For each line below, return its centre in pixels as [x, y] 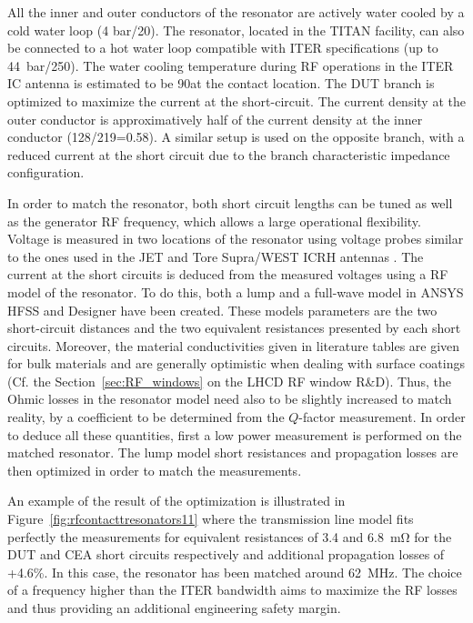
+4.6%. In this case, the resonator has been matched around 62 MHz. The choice [235, 572]
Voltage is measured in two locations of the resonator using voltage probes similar [236, 239]
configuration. [46, 172]
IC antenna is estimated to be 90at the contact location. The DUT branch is [221, 83]
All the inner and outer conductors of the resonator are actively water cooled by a [236, 12]
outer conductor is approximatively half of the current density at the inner [215, 119]
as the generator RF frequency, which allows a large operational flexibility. [214, 221]
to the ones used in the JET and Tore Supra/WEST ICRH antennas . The [216, 256]
